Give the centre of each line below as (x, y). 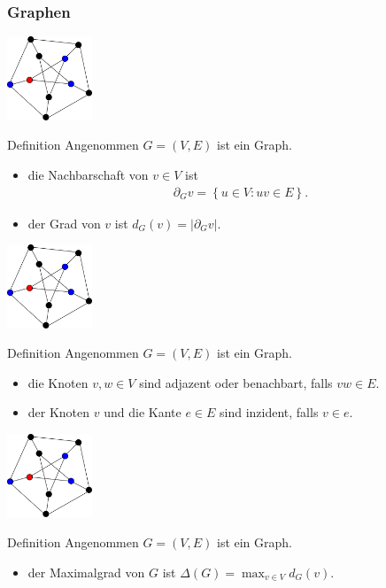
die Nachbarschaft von (88, 174)
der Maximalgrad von (86, 572)
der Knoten (59, 412)
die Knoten (58, 382)
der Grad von (64, 223)
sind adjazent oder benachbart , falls (236, 382)
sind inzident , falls (269, 412)
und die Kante (143, 412)
